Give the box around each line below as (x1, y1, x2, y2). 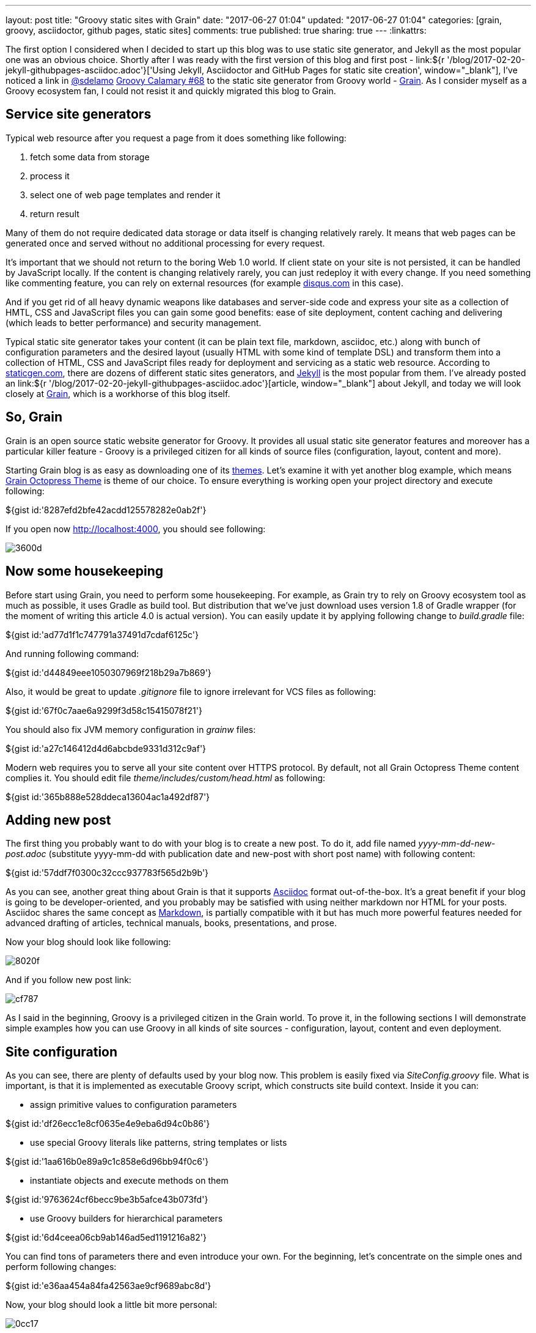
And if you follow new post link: (6, 975, 131, 986)
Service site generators (6, 106, 152, 122)
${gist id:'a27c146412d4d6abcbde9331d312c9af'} (6, 743, 207, 754)
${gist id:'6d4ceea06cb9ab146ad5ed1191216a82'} (6, 1232, 207, 1243)
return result (30, 208, 79, 219)
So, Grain (6, 409, 62, 425)
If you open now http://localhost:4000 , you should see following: (6, 523, 266, 534)
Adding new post (6, 812, 111, 828)
